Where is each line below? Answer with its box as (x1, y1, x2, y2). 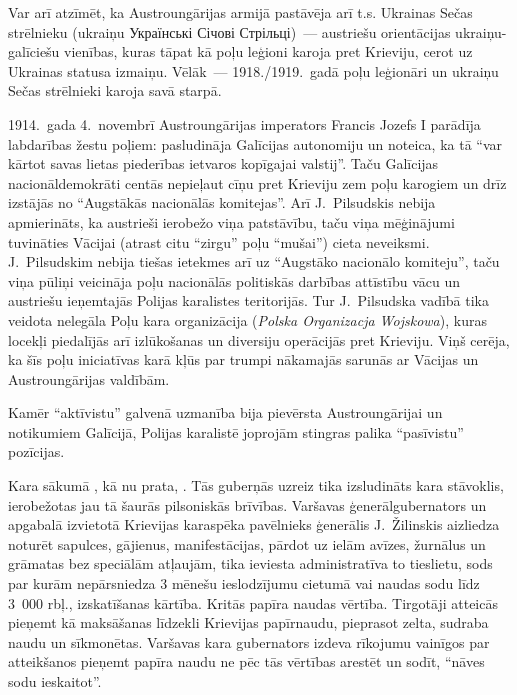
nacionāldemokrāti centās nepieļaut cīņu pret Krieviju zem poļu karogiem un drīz (8, 172, 507, 193)
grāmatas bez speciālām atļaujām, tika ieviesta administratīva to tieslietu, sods (8, 553, 493, 574)
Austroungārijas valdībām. (8, 368, 170, 389)
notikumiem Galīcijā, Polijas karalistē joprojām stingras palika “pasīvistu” (8, 421, 464, 442)
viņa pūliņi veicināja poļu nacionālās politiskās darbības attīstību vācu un (8, 270, 461, 291)
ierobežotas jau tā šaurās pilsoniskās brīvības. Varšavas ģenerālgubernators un (8, 494, 487, 515)
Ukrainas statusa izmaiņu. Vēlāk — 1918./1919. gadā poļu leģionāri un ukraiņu (8, 60, 499, 81)
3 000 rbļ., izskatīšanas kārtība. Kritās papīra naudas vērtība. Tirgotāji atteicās (8, 592, 498, 613)
